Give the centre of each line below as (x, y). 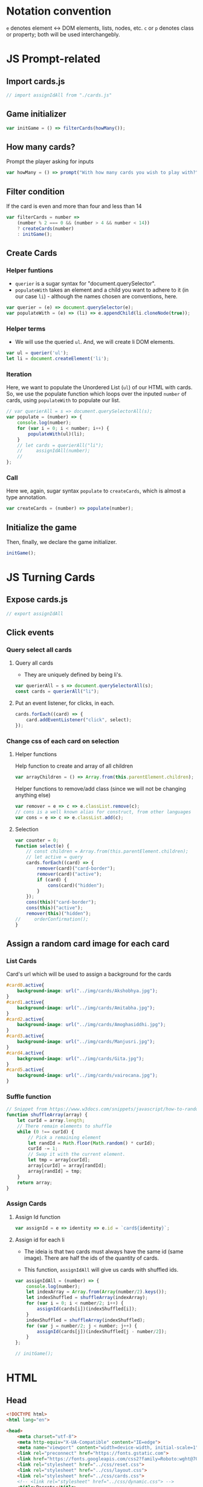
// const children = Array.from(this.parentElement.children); (107, 851)
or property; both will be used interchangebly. (63, 34)
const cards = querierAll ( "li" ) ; (57, 692)
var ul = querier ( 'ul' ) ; (37, 353)
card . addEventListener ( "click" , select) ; (79, 720)
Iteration (19, 374)
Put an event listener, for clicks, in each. (65, 703)
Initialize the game (42, 527)
